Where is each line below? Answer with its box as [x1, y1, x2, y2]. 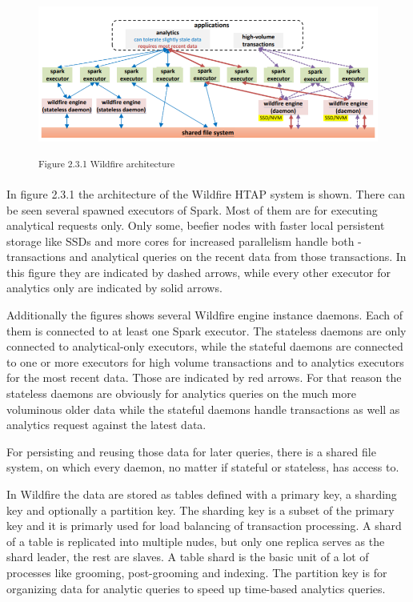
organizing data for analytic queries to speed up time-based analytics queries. [6, 580, 386, 596]
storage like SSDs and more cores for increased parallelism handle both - [6, 232, 362, 249]
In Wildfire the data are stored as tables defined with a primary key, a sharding [6, 486, 397, 503]
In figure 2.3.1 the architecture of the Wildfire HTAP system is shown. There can [6, 185, 406, 202]
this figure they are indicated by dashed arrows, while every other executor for [6, 263, 391, 280]
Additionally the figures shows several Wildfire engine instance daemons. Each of [6, 307, 403, 323]
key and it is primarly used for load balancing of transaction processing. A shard [6, 517, 402, 534]
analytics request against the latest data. [6, 416, 206, 433]
